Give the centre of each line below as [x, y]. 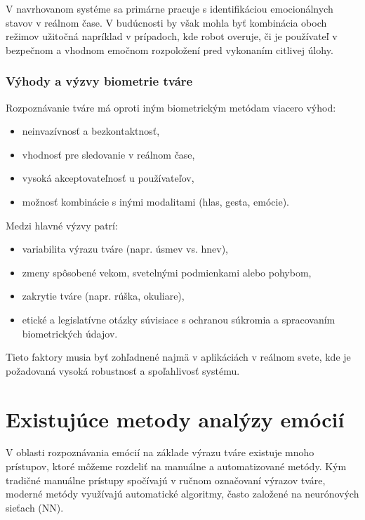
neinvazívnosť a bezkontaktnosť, [91, 131]
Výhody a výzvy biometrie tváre [99, 81]
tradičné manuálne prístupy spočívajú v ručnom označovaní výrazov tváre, [166, 480]
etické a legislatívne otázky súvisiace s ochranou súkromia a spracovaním [179, 319]
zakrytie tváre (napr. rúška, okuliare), [103, 296]
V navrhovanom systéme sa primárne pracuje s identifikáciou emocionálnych [170, 8]
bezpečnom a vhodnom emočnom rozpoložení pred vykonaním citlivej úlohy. [170, 49]
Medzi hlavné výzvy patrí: [62, 225]
